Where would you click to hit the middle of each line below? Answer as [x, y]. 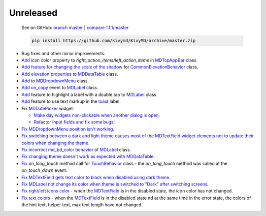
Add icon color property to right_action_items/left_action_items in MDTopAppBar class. [110, 60]
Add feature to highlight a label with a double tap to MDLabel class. [89, 94]
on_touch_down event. [44, 170]
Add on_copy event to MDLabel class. [60, 88]
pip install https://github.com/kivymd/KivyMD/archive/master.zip [114, 40]
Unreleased [33, 13]
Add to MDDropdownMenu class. [55, 81]
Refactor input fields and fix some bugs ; [74, 122]
